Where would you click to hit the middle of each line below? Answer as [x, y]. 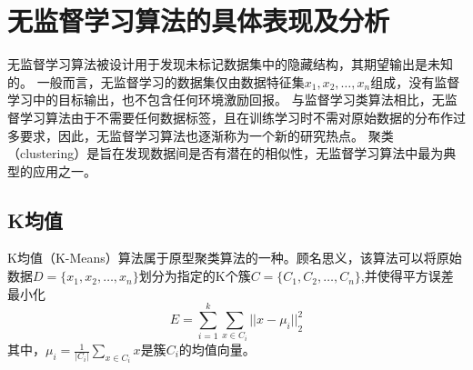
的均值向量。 [217, 350]
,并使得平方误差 [407, 276]
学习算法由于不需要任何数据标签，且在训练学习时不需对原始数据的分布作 [236, 117]
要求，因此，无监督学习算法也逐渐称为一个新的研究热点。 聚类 [206, 135]
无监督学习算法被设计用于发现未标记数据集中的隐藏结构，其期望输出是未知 [230, 64]
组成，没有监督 [415, 81]
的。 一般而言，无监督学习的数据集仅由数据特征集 [156, 81]
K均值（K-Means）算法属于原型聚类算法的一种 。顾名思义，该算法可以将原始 [235, 258]
